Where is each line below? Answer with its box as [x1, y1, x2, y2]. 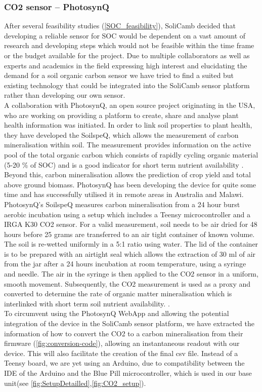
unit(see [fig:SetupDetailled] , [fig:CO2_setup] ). [4, 377, 146, 388]
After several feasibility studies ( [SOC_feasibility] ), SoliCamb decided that [4, 20, 236, 31]
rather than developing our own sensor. [4, 90, 125, 100]
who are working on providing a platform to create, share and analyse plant [4, 109, 239, 120]
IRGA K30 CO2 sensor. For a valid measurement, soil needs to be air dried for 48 [4, 219, 257, 229]
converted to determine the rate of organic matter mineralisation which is [4, 288, 232, 299]
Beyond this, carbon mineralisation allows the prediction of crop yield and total [4, 169, 251, 180]
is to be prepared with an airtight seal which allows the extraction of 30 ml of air [4, 248, 256, 259]
